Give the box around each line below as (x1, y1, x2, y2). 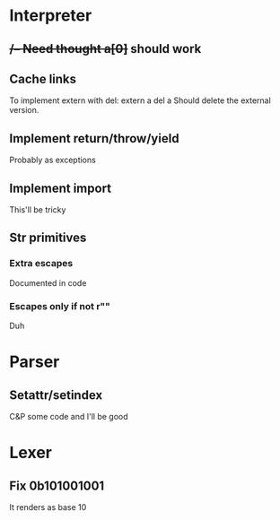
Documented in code (9, 277, 87, 288)
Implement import (9, 180, 112, 195)
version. (9, 105, 39, 116)
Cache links (9, 71, 77, 86)
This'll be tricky (9, 204, 66, 215)
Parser (9, 351, 60, 372)
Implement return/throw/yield (9, 131, 179, 146)
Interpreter (9, 5, 92, 26)
